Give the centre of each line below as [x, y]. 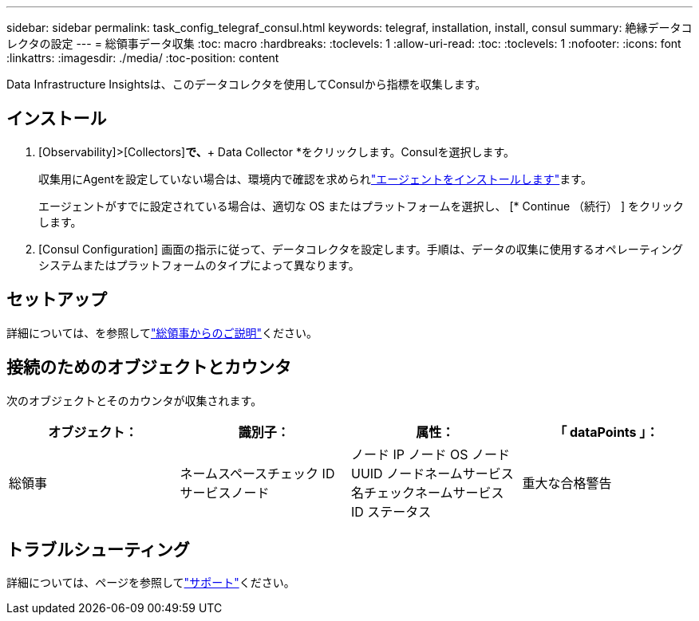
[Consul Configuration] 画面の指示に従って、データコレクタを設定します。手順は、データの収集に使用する [316, 249]
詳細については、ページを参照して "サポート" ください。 [151, 583]
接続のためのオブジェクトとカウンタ [149, 367]
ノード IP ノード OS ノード [431, 454]
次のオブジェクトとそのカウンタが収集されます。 [134, 400]
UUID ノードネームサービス [432, 473]
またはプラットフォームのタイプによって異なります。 [221, 265]
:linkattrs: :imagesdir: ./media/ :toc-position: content [143, 58]
